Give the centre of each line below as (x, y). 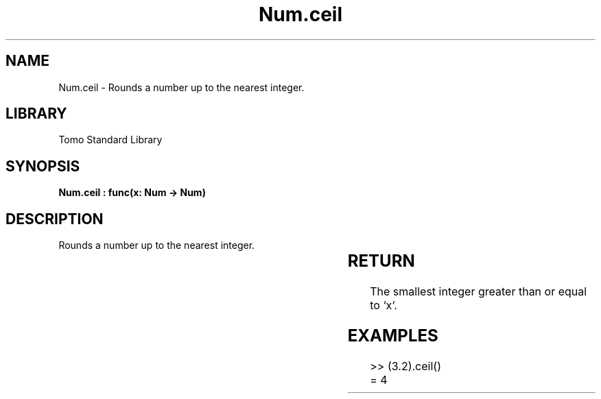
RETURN (381, 261)
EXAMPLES (393, 335)
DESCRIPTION (55, 219)
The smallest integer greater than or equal (479, 292)
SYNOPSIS (43, 166)
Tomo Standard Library (110, 140)
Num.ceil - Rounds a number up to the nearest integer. (181, 87)
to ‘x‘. (384, 305)
